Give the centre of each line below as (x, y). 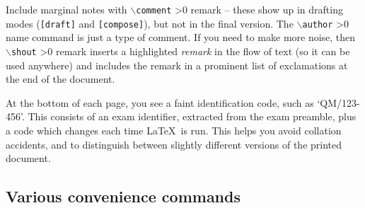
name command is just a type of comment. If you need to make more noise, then (181, 37)
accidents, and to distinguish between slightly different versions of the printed (174, 144)
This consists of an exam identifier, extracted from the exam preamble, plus (192, 116)
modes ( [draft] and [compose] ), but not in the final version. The (150, 23)
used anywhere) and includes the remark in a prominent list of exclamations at (177, 65)
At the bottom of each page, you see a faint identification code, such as (160, 102)
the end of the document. (60, 79)
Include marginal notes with (66, 9)
